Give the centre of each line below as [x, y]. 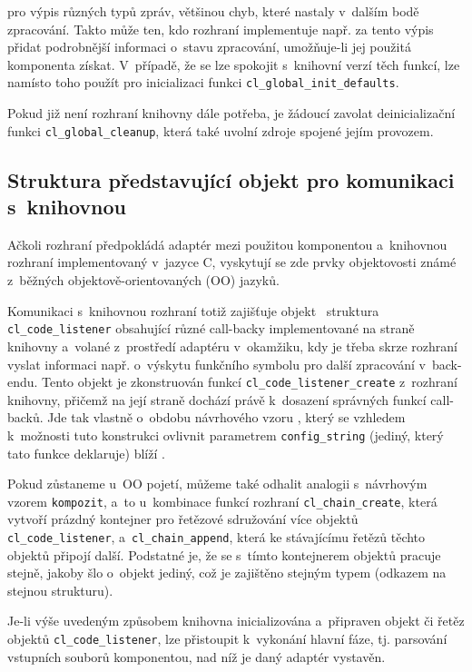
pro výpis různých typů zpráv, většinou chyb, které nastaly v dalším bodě [213, 11]
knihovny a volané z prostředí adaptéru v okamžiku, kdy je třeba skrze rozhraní [232, 346]
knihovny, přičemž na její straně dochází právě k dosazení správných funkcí [217, 399]
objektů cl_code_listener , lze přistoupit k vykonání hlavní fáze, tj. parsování [227, 639]
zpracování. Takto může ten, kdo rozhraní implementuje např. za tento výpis [221, 29]
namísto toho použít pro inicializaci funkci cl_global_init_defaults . [203, 82]
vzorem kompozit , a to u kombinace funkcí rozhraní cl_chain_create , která [222, 501]
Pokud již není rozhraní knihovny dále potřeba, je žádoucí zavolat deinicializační [231, 113]
